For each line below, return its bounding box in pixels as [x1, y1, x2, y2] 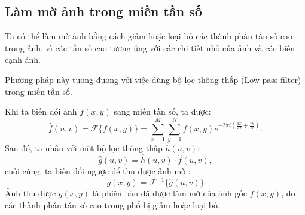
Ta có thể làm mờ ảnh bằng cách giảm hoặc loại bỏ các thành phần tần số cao [5, 30, 293, 42]
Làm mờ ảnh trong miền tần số [5, 2, 202, 20]
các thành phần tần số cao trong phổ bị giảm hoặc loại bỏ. [5, 198, 220, 211]
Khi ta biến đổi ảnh [5, 105, 77, 118]
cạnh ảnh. [5, 53, 41, 66]
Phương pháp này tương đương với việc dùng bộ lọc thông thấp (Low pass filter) [5, 73, 301, 85]
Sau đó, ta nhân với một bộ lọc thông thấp [5, 142, 163, 154]
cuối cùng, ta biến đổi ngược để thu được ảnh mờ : [5, 164, 191, 177]
